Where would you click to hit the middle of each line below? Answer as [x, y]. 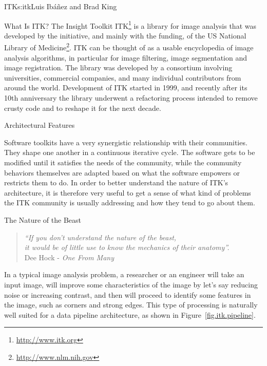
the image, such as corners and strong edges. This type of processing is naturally [131, 305]
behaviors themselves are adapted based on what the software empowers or [122, 172]
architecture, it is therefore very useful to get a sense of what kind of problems [128, 192]
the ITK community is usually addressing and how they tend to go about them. [130, 203]
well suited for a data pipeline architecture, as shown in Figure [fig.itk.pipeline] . [130, 314]
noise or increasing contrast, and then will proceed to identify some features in [128, 294]
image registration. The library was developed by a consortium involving [118, 68]
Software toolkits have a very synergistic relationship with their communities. [126, 142]
